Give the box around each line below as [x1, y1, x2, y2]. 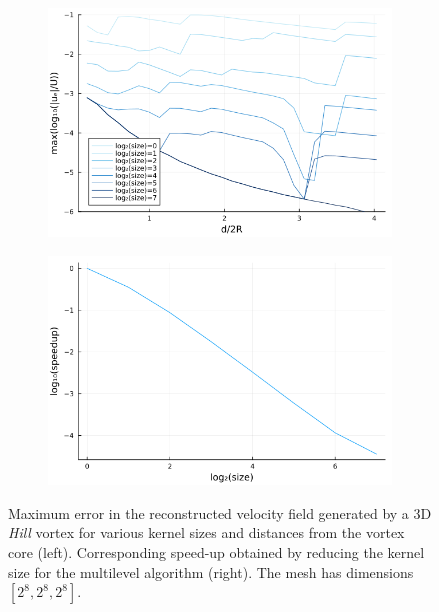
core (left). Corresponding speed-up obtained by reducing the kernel [8, 542, 425, 563]
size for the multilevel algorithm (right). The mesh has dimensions [8, 561, 414, 582]
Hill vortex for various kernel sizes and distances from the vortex [8, 522, 405, 543]
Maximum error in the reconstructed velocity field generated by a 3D [8, 502, 432, 523]
